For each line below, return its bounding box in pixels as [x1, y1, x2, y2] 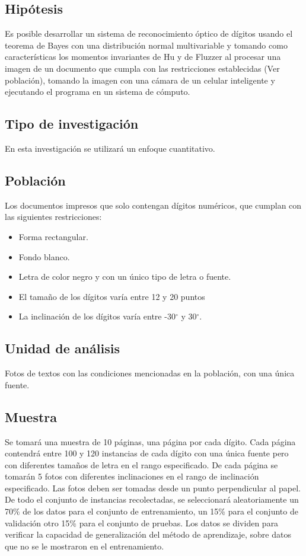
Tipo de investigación [5, 114, 139, 133]
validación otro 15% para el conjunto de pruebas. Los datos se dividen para [5, 516, 279, 529]
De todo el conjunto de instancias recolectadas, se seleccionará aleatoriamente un [5, 493, 299, 506]
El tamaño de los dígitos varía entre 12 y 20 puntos [18, 290, 205, 302]
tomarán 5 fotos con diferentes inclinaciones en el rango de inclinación [5, 470, 259, 482]
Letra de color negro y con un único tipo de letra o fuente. [18, 270, 231, 283]
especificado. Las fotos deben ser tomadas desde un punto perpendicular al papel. [5, 481, 301, 494]
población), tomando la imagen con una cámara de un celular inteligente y [5, 74, 275, 86]
